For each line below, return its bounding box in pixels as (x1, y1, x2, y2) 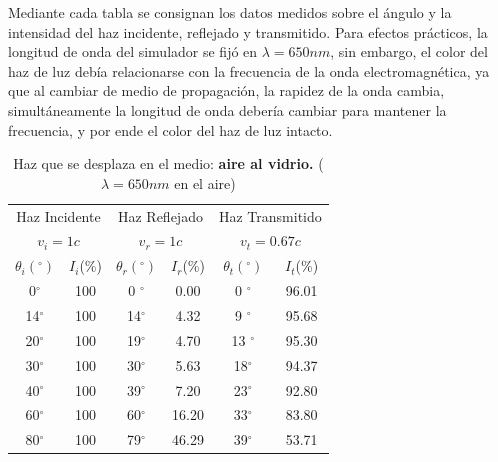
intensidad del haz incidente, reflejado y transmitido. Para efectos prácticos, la (8, 21, 488, 42)
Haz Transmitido (218, 205, 322, 226)
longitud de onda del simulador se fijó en (8, 41, 258, 62)
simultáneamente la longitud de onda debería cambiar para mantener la (8, 99, 447, 120)
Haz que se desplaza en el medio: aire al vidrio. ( (13, 153, 324, 174)
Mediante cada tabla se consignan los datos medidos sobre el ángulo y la (8, 2, 452, 22)
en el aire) (174, 172, 236, 193)
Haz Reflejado (117, 205, 203, 226)
